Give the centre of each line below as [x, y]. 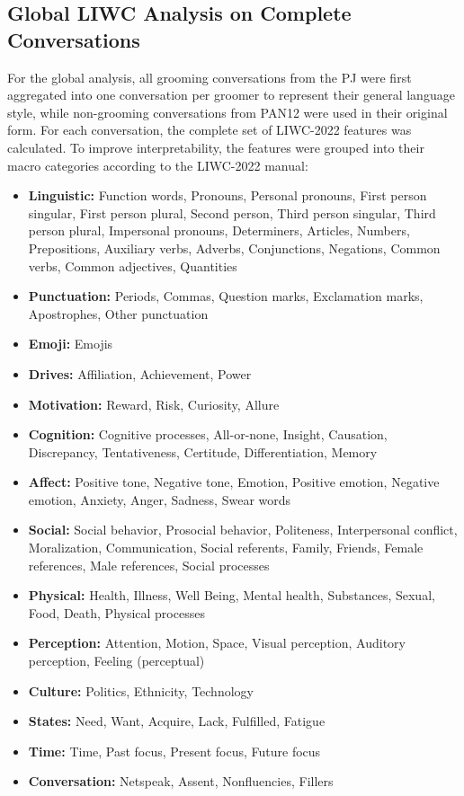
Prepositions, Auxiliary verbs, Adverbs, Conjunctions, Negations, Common [234, 248]
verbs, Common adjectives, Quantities [133, 265]
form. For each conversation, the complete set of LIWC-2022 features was [210, 130]
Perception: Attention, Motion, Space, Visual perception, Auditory [217, 643]
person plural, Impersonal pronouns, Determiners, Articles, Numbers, [219, 230]
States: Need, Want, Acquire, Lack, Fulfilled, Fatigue [177, 721]
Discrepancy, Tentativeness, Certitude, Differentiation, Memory [203, 451]
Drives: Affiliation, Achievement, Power [140, 373]
